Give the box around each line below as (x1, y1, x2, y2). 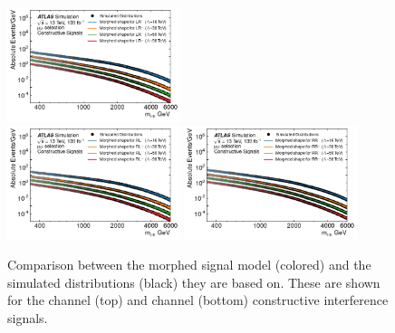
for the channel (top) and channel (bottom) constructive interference (7, 290, 389, 309)
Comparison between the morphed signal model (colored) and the (7, 255, 371, 274)
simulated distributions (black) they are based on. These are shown (7, 272, 381, 291)
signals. (7, 308, 48, 327)
